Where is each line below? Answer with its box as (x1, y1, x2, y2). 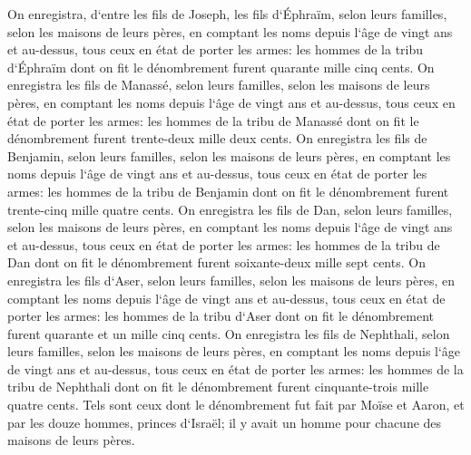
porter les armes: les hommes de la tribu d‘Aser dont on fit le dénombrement (7, 306, 434, 325)
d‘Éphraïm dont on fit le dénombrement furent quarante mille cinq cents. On (7, 57, 435, 76)
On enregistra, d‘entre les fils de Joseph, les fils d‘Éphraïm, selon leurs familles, (7, 5, 447, 23)
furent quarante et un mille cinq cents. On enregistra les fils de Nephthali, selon (7, 324, 450, 343)
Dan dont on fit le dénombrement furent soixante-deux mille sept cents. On (7, 253, 426, 272)
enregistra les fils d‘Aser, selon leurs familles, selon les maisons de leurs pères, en (7, 270, 456, 289)
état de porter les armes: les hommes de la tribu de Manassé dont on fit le (7, 111, 419, 130)
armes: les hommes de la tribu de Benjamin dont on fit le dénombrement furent (7, 181, 449, 200)
